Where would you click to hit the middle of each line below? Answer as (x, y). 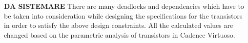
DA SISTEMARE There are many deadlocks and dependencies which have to (124, 6)
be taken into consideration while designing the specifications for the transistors (123, 15)
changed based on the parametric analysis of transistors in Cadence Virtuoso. (120, 34)
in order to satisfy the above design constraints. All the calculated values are (119, 25)
